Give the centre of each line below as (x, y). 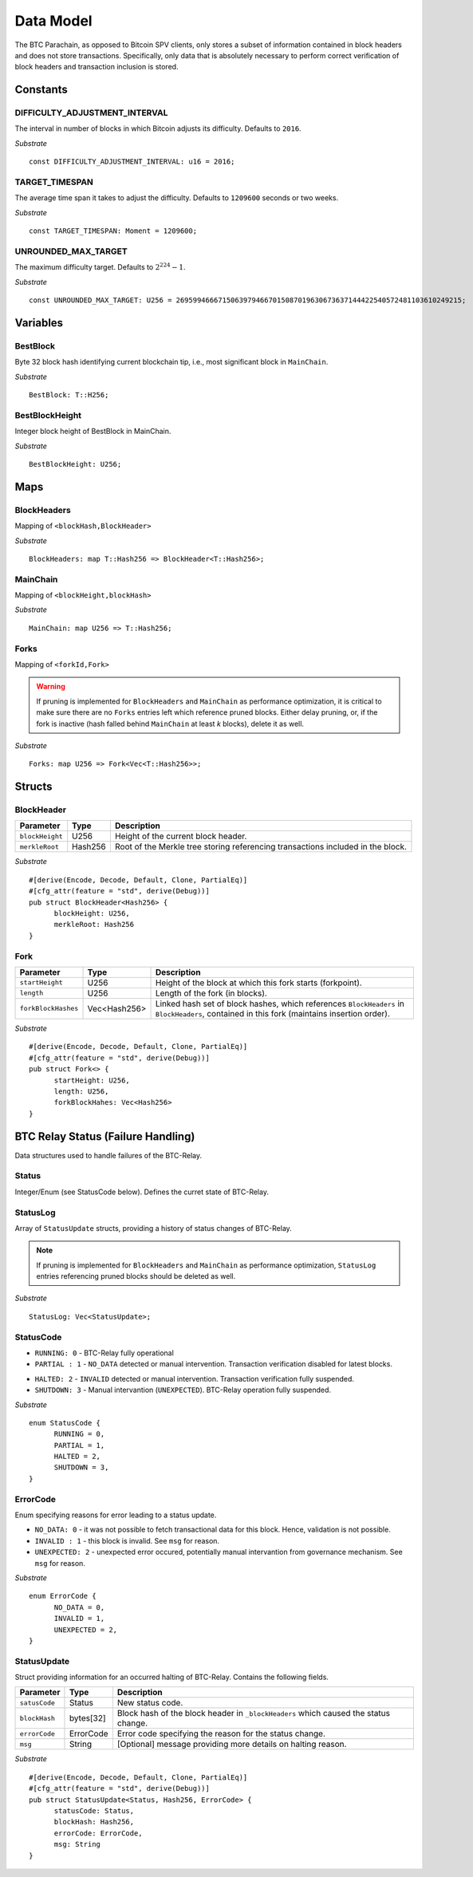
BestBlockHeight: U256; (75, 464)
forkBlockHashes (49, 1009)
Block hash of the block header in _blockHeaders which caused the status (254, 1713)
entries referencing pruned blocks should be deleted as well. (136, 1276)
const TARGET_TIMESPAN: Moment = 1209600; (113, 231)
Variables (39, 323)
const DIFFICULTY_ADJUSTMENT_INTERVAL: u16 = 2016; (132, 162)
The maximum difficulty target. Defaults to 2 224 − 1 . (100, 267)
